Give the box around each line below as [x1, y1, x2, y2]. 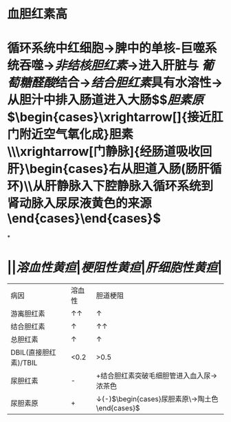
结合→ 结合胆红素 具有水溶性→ [55, 75, 223, 90]
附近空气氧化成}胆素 [19, 127, 134, 142]
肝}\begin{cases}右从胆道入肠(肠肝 [7, 161, 210, 177]
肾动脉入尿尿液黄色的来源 [7, 196, 153, 211]
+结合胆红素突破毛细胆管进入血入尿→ [96, 371, 218, 381]
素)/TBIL [10, 358, 38, 368]
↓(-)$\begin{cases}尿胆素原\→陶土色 [96, 394, 219, 404]
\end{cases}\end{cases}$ [7, 211, 162, 226]
